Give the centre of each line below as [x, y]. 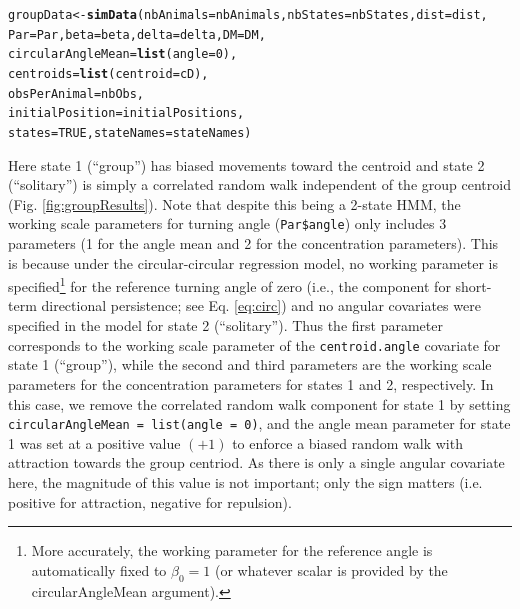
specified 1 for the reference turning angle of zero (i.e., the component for [229, 284]
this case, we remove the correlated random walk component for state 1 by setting [259, 403]
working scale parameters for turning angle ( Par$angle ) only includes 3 [227, 223]
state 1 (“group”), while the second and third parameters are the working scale [250, 364]
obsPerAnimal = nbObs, [76, 93]
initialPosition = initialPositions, [126, 113]
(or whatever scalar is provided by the [331, 569]
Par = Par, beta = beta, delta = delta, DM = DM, [137, 34]
